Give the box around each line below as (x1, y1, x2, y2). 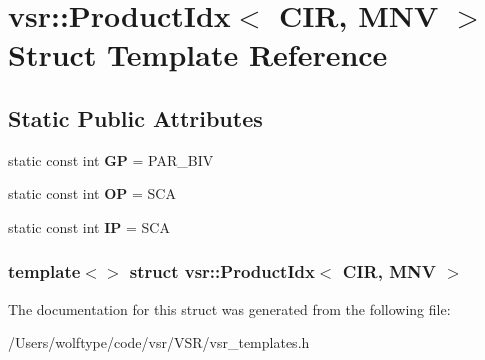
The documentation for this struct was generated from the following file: (8, 298, 451, 319)
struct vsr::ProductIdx (129, 259, 315, 284)
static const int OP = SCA (8, 183, 176, 204)
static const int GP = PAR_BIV (8, 149, 214, 170)
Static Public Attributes (8, 102, 263, 133)
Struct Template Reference (8, 34, 388, 75)
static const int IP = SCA (8, 216, 170, 237)
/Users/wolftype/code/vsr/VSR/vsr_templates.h (8, 332, 310, 353)
